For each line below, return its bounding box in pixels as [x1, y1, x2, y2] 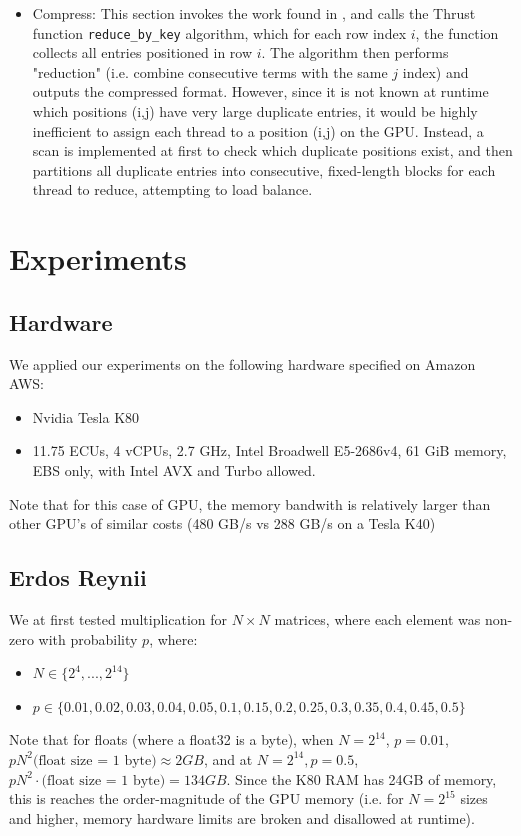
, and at [203, 748, 253, 769]
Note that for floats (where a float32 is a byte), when [9, 729, 334, 750]
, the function [415, 22, 499, 43]
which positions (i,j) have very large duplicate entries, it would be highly [32, 101, 478, 122]
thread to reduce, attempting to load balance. [32, 179, 313, 200]
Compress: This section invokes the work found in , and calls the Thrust [32, 3, 476, 23]
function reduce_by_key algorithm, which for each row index [32, 22, 407, 43]
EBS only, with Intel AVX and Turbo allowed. [32, 459, 316, 480]
